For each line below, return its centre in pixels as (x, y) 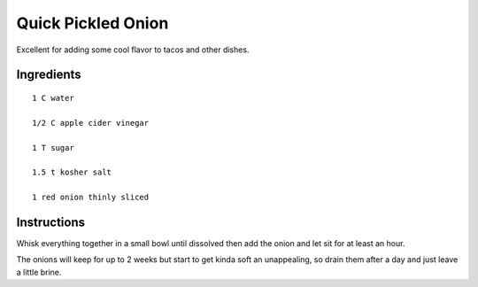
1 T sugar (53, 147)
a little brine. (39, 272)
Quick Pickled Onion (93, 23)
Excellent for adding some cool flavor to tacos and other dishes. (133, 50)
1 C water (53, 98)
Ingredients (49, 75)
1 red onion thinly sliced (91, 198)
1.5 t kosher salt (72, 172)
